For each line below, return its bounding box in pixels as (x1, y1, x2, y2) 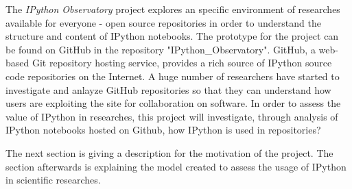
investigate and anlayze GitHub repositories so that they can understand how (5, 82, 331, 97)
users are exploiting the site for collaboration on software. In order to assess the (5, 96, 341, 110)
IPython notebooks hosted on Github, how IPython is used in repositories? (5, 123, 321, 137)
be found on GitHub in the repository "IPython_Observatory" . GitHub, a (5, 42, 316, 56)
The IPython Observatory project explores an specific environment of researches (5, 2, 340, 16)
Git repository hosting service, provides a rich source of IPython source (32, 55, 332, 70)
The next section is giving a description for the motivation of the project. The (5, 145, 333, 160)
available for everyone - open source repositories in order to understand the (5, 15, 321, 29)
